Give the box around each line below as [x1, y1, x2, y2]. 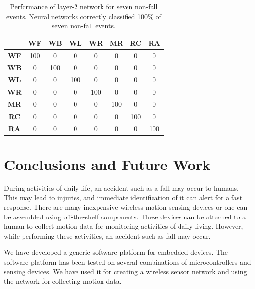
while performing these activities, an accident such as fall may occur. [4, 230, 211, 241]
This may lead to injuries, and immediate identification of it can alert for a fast [4, 192, 243, 202]
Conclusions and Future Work [4, 154, 211, 174]
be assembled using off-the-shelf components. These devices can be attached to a [4, 211, 246, 221]
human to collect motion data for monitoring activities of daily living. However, [4, 221, 243, 231]
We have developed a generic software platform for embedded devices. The [4, 247, 228, 257]
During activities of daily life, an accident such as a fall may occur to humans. [4, 182, 239, 193]
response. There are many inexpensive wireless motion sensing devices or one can [4, 202, 248, 212]
